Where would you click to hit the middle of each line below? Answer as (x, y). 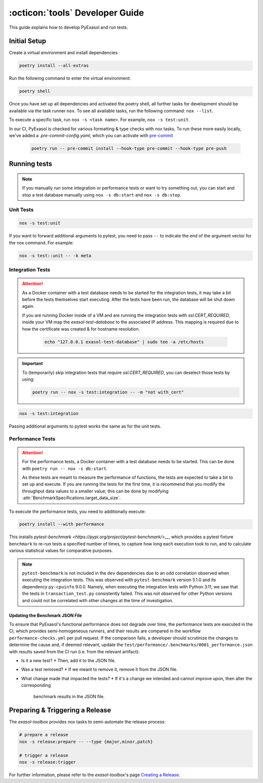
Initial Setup (28, 41)
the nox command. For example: (41, 243)
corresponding (36, 685)
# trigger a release (44, 755)
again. (28, 306)
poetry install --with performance (62, 524)
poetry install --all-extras (54, 66)
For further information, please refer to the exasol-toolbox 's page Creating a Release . (94, 775)
